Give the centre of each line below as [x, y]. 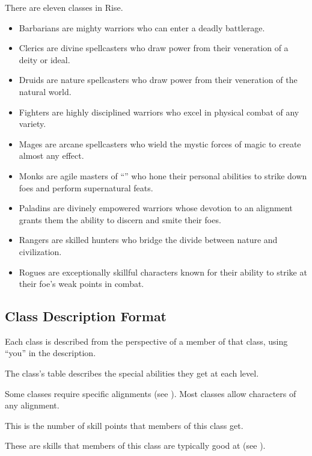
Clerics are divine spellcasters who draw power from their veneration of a [154, 48]
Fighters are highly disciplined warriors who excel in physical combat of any [159, 112]
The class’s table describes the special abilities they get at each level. [132, 373]
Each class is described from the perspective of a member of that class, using [146, 341]
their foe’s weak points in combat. [81, 284]
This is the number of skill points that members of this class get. [124, 425]
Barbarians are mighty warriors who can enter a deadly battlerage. [142, 27]
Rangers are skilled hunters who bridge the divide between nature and [148, 240]
